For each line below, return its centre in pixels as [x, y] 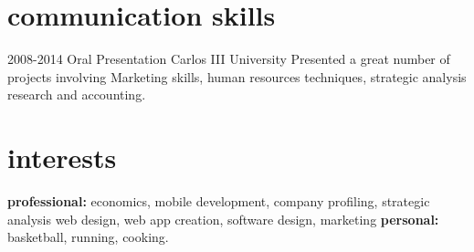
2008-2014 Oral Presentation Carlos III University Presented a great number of [229, 59]
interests [62, 157]
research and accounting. [77, 94]
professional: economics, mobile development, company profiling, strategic [219, 201]
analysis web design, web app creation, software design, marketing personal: [223, 219]
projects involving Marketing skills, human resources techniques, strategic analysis [237, 76]
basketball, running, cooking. [88, 237]
